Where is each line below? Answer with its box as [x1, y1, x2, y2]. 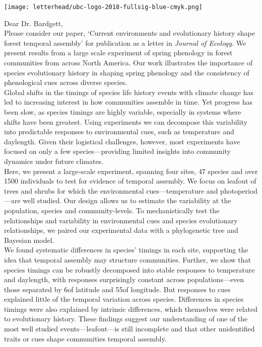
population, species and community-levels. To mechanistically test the [4, 205, 220, 215]
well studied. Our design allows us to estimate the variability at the [23, 195, 231, 206]
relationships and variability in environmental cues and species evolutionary [4, 215, 238, 225]
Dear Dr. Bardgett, [4, 18, 63, 28]
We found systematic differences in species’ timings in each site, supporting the [4, 244, 248, 255]
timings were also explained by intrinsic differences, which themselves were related [4, 303, 258, 314]
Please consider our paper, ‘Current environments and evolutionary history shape [4, 28, 255, 38]
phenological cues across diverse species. [4, 77, 127, 88]
